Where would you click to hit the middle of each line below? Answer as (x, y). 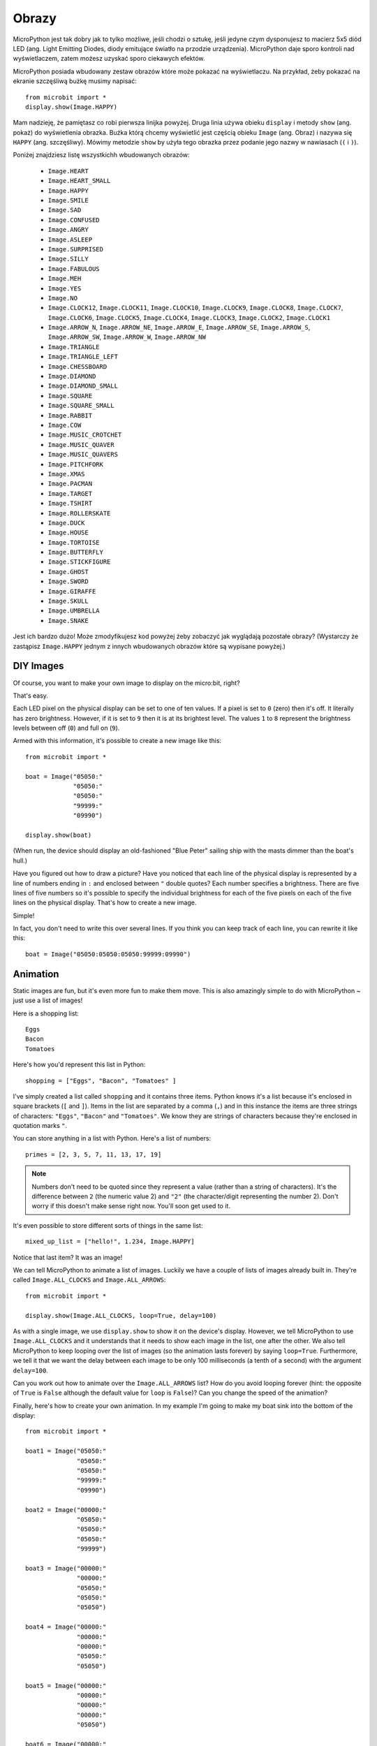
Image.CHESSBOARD (77, 366)
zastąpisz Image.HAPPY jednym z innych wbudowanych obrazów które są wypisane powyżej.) (149, 646)
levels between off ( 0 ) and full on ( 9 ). (66, 728)
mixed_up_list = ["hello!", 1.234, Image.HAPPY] (110, 1242)
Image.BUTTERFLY (76, 552)
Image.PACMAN (70, 484)
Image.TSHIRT (70, 504)
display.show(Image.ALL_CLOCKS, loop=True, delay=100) (121, 1315)
